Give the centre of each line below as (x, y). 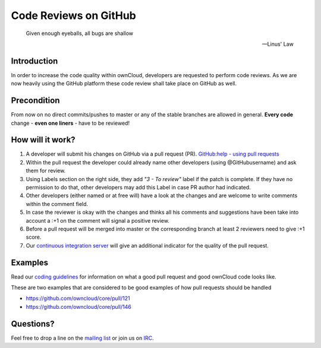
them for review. (46, 171)
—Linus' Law (278, 44)
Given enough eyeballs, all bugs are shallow (80, 33)
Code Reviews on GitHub (74, 15)
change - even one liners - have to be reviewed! (70, 123)
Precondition (35, 101)
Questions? (33, 324)
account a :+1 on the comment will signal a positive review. (97, 220)
